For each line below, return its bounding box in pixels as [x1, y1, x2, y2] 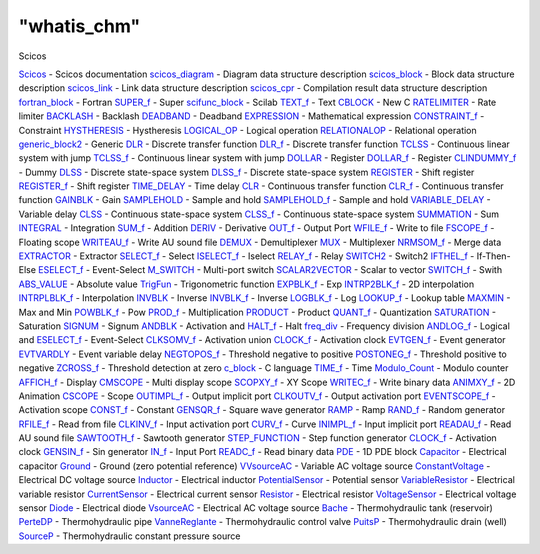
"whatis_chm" [18, 15, 141, 37]
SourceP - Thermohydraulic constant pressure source [18, 530, 241, 542]
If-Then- [476, 250, 511, 262]
